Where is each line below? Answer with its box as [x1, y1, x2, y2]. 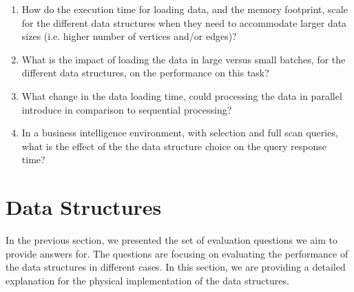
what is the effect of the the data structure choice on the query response [21, 138, 326, 153]
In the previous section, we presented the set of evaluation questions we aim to [6, 233, 337, 247]
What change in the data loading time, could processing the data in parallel [21, 88, 342, 103]
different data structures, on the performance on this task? [21, 65, 269, 80]
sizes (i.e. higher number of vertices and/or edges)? [21, 29, 237, 43]
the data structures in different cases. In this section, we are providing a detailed [6, 260, 346, 274]
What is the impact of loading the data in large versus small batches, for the [21, 52, 346, 66]
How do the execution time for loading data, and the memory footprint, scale [21, 2, 348, 16]
